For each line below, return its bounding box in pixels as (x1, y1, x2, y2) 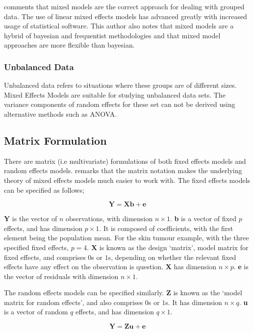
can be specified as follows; (4, 184, 84, 195)
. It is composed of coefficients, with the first (99, 223, 233, 233)
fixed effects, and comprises (4, 252, 86, 262)
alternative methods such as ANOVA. (4, 108, 117, 119)
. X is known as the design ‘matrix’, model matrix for (87, 242, 249, 252)
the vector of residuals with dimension (4, 271, 119, 281)
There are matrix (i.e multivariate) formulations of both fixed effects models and (4, 155, 246, 166)
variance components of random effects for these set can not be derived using (4, 99, 235, 109)
